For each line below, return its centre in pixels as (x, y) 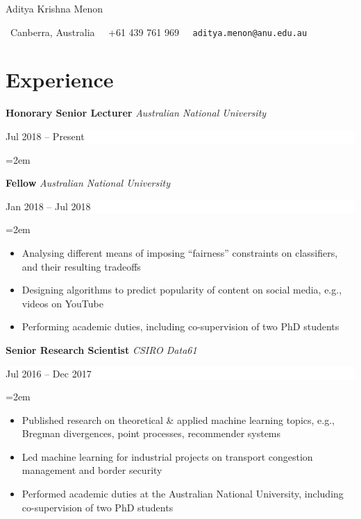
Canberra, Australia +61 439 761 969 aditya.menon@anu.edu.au (159, 32)
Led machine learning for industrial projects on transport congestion (167, 456)
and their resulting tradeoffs (81, 266)
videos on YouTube (62, 303)
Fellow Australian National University (88, 183)
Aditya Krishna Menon (54, 8)
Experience (60, 79)
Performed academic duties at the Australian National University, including (183, 494)
